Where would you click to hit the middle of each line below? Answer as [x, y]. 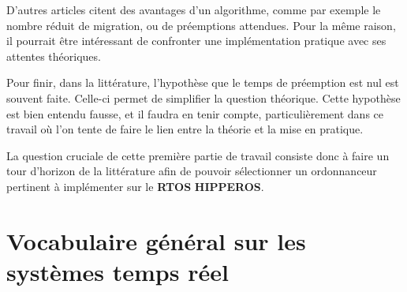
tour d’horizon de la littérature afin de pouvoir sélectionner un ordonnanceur [192, 171]
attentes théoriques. [54, 56]
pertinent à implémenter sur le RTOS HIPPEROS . [135, 186]
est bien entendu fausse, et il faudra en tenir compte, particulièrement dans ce [195, 113]
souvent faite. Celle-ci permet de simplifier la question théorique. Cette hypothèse [203, 97]
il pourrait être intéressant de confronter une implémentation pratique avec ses [196, 41]
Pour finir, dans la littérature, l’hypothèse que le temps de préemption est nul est [203, 82]
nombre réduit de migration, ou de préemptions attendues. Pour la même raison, [201, 25]
